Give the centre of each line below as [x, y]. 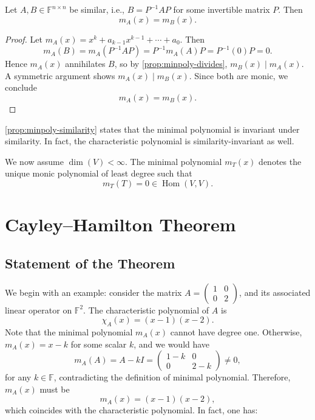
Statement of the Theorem [90, 263]
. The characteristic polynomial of [146, 310]
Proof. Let [24, 39]
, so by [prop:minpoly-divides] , [171, 64]
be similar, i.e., [97, 9]
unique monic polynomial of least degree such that [99, 173]
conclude [21, 87]
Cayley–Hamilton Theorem [120, 224]
